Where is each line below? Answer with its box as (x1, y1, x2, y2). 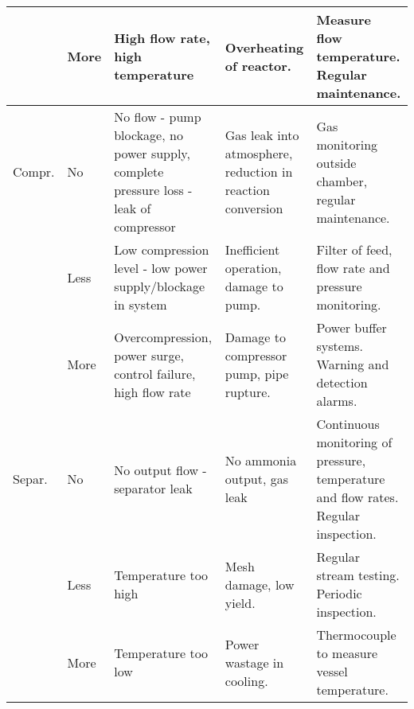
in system (114, 295, 167, 314)
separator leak (114, 478, 193, 497)
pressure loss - (114, 181, 193, 199)
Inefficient (225, 240, 280, 259)
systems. (316, 337, 364, 355)
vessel (316, 662, 348, 680)
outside (316, 153, 357, 172)
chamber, (316, 171, 368, 190)
